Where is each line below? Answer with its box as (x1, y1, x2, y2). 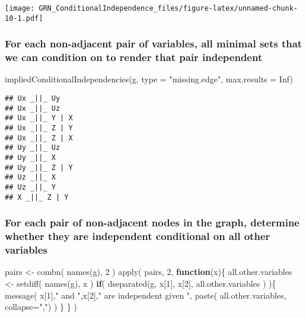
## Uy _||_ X (5, 153, 56, 162)
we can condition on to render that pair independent (5, 50, 263, 65)
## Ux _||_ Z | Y (5, 124, 73, 133)
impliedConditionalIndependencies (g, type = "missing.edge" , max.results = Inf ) (5, 73, 293, 85)
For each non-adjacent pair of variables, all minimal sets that (5, 36, 302, 51)
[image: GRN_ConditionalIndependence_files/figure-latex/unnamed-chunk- (5, 4, 298, 12)
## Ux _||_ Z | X (5, 133, 73, 142)
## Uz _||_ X (5, 173, 56, 182)
